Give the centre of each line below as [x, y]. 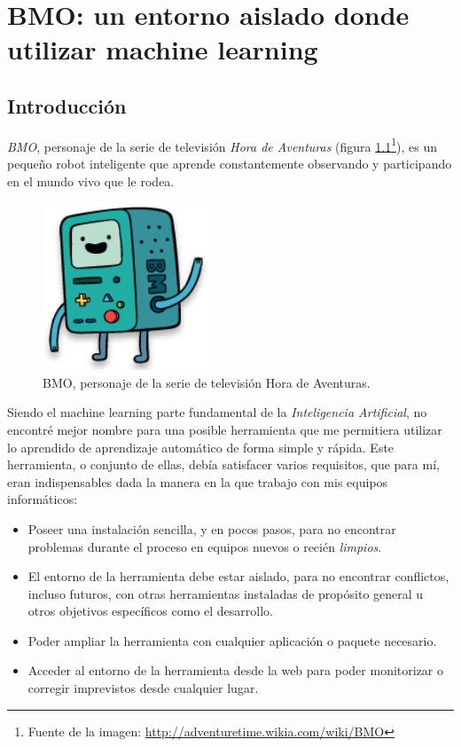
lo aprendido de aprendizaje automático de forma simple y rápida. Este [201, 447]
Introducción [67, 105]
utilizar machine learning [163, 49]
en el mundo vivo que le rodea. [91, 181]
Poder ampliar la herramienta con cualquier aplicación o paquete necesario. [232, 640]
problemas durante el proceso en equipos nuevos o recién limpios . [205, 546]
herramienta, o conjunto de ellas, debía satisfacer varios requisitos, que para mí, [223, 464]
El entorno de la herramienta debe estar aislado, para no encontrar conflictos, [238, 576]
